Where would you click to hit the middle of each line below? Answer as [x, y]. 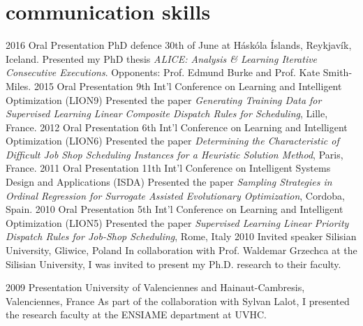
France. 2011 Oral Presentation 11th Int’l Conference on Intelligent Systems [168, 168]
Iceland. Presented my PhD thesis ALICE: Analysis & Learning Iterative [162, 58]
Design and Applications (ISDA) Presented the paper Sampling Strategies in [169, 182]
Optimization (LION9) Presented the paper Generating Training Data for [164, 99]
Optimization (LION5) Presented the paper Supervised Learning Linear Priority [177, 222]
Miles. [18, 86]
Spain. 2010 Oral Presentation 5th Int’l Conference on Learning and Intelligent [175, 209]
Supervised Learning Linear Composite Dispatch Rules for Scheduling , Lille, [167, 113]
